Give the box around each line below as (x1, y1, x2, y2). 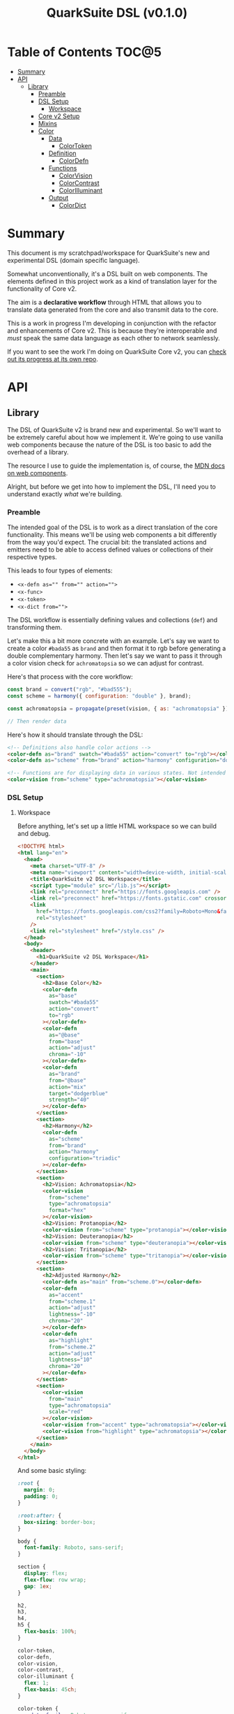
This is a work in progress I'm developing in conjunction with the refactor (7, 319, 217, 327)
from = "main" (48, 1395, 84, 1402)
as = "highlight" (48, 1337, 93, 1344)
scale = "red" (48, 1409, 84, 1416)
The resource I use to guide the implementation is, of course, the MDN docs (7, 461, 225, 470)
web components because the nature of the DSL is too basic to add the (7, 440, 212, 449)
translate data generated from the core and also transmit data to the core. (7, 305, 219, 314)
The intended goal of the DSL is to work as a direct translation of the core (7, 523, 218, 532)
